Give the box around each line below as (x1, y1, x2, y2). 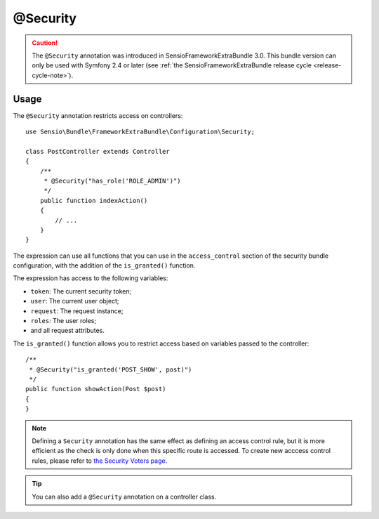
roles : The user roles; (30, 317, 97, 325)
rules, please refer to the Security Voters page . (32, 456, 168, 465)
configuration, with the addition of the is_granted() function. (13, 261, 196, 270)
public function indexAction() (39, 197, 148, 204)
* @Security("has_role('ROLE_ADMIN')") (44, 176, 182, 185)
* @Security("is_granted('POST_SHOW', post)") (29, 365, 192, 374)
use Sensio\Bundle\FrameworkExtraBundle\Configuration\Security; (25, 128, 255, 136)
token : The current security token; (30, 287, 132, 295)
